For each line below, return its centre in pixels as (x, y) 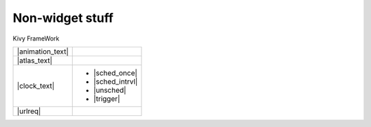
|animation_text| (43, 51)
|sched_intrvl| (115, 81)
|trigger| (106, 98)
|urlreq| (29, 111)
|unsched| (110, 90)
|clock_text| (36, 86)
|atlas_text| (35, 60)
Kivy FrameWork (36, 38)
